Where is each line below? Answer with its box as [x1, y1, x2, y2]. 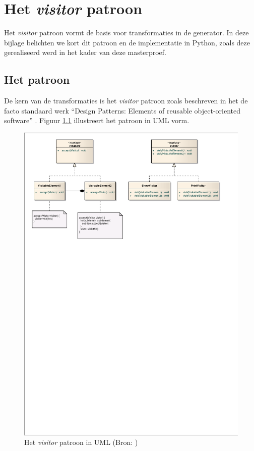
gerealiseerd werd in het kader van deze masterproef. [4, 47, 166, 58]
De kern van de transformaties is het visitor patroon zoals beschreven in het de [4, 95, 248, 106]
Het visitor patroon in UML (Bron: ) [24, 437, 138, 447]
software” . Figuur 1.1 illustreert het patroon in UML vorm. [4, 115, 189, 126]
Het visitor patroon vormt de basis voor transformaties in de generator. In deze [4, 27, 249, 38]
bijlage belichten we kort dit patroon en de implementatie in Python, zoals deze [4, 37, 250, 47]
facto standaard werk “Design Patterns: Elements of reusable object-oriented [4, 105, 240, 116]
